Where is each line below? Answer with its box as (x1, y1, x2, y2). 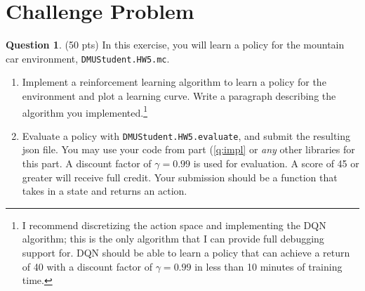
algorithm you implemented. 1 (22, 103, 147, 119)
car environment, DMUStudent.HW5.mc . (6, 51, 170, 65)
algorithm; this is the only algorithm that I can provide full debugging (22, 231, 324, 246)
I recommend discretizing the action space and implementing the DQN (22, 217, 326, 232)
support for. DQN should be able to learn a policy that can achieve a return (22, 245, 350, 260)
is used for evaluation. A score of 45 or (193, 156, 359, 171)
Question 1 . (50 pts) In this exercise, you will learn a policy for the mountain (6, 37, 345, 52)
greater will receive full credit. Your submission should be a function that (22, 169, 338, 184)
